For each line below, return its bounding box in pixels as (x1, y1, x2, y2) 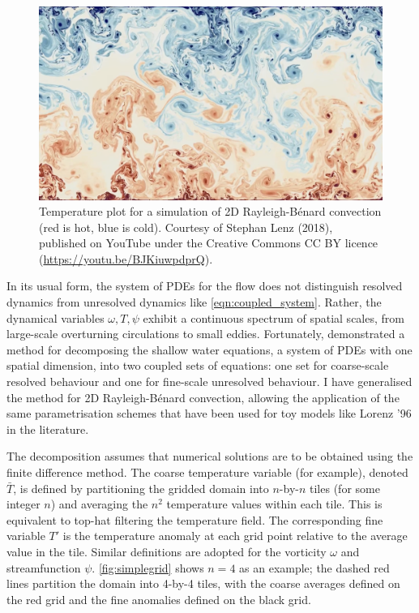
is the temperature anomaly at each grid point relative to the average (62, 527, 408, 544)
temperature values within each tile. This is (166, 495, 383, 512)
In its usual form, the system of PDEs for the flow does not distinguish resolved (6, 277, 403, 294)
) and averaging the (50, 495, 148, 512)
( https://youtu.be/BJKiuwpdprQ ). (39, 250, 213, 267)
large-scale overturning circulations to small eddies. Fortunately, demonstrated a (6, 325, 405, 342)
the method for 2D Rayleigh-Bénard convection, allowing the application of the (6, 388, 400, 405)
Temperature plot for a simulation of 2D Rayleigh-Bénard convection (39, 203, 382, 220)
